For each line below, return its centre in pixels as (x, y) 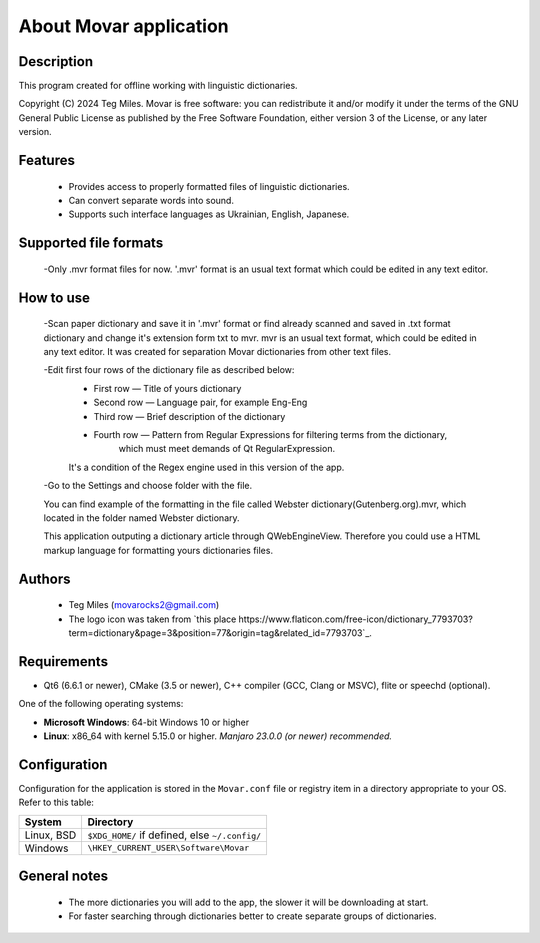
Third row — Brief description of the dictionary (189, 416)
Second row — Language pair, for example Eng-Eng (200, 402)
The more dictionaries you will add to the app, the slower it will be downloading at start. (248, 902)
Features (46, 160)
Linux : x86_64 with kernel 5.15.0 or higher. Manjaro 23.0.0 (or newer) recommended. (218, 736)
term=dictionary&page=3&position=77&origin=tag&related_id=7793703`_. (220, 632)
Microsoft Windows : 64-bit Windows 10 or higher (146, 722)
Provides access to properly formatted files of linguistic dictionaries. (209, 186)
